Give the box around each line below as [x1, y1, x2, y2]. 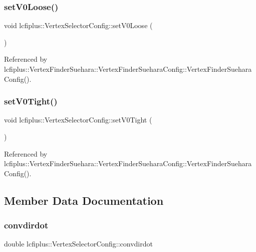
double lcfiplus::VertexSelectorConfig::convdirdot [4, 238, 153, 249]
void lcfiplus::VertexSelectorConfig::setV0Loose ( [4, 20, 153, 31]
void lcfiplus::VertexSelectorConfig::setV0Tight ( [4, 114, 152, 125]
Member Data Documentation [4, 192, 164, 208]
